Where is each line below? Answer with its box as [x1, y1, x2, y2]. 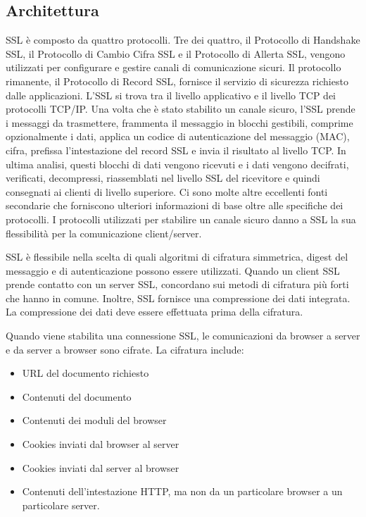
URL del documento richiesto [22, 366, 149, 380]
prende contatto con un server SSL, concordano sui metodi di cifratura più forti [6, 277, 349, 292]
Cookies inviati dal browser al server [22, 437, 179, 451]
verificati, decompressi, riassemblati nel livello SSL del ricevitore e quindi [6, 170, 320, 185]
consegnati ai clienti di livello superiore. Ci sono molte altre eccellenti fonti [6, 184, 328, 199]
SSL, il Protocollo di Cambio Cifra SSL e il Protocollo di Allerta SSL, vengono [6, 46, 346, 61]
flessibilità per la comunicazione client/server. [6, 225, 202, 240]
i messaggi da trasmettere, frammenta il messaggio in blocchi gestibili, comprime [6, 115, 353, 130]
